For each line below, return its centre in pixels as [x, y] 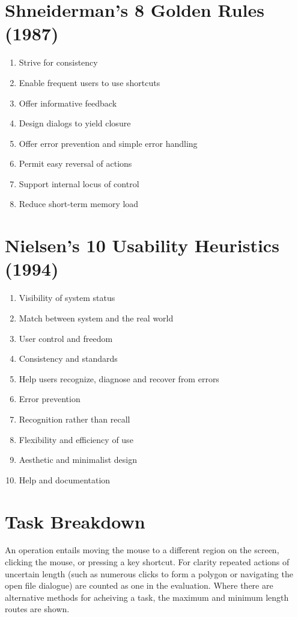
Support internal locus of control [79, 183]
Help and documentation [65, 479]
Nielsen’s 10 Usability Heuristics [142, 245]
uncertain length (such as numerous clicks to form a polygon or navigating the [149, 573]
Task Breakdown [75, 521]
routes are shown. [37, 609]
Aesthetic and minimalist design [78, 460]
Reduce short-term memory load [79, 204]
